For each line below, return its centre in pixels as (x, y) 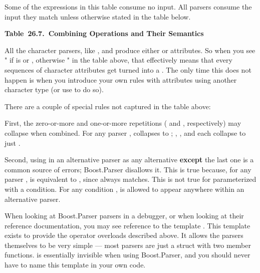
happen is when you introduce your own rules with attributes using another (121, 79)
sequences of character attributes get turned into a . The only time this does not (128, 69)
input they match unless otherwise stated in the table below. (98, 16)
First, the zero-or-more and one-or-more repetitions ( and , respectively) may (123, 123)
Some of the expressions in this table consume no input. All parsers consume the (128, 7)
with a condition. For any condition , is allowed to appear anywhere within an (124, 189)
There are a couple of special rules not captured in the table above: (108, 106)
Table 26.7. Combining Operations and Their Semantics (104, 33)
